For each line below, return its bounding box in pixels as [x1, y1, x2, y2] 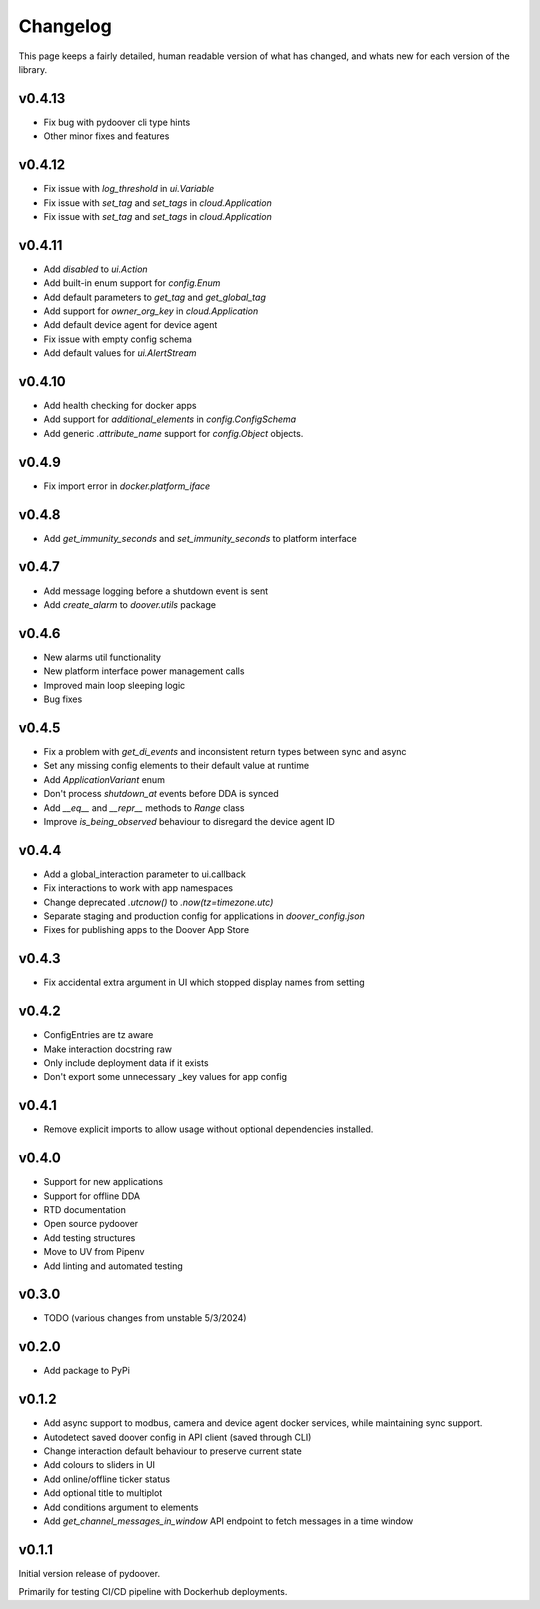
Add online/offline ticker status [43, 1473, 170, 1485]
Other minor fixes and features [43, 130, 170, 142]
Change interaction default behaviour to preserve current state [43, 1445, 302, 1457]
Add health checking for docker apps [43, 400, 197, 412]
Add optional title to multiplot [43, 1487, 163, 1499]
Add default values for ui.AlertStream [43, 347, 197, 359]
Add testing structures [43, 1231, 136, 1244]
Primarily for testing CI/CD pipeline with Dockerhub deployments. [18, 1586, 288, 1598]
